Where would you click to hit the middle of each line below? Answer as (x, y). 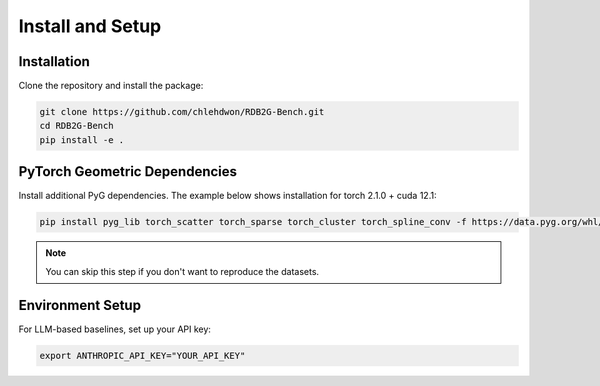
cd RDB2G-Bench (76, 126)
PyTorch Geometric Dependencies (128, 171)
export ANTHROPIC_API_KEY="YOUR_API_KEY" (142, 355)
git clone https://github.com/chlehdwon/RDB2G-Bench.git (182, 112)
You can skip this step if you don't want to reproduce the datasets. (182, 271)
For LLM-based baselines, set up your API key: (115, 329)
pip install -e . (82, 139)
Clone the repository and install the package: (111, 86)
